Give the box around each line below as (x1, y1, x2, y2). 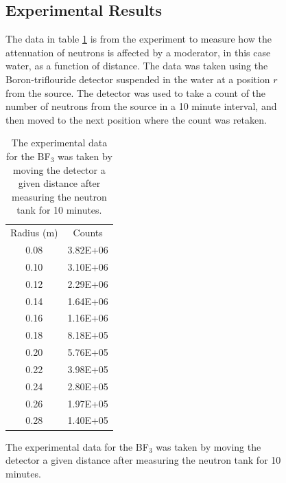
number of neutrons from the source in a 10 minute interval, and (5, 99, 277, 113)
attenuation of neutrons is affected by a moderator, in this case (5, 45, 271, 59)
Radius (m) (10, 225, 58, 240)
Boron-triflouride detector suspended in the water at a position (5, 71, 270, 86)
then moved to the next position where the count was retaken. (5, 112, 267, 126)
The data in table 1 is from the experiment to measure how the (5, 32, 272, 46)
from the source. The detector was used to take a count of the (5, 85, 266, 100)
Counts (73, 225, 103, 240)
